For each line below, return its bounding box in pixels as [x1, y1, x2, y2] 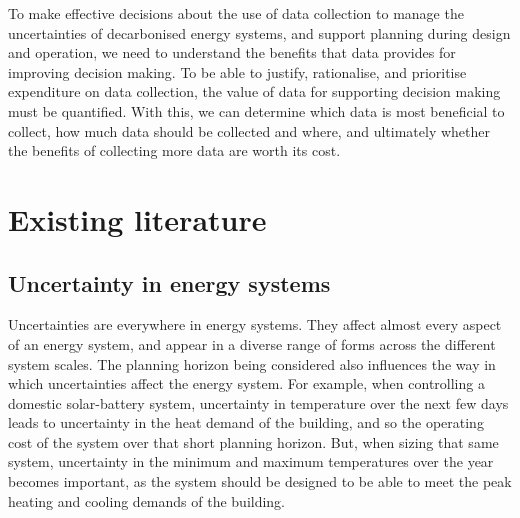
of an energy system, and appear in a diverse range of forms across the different [8, 333, 496, 354]
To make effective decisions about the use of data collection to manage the [8, 3, 464, 23]
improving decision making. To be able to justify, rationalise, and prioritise [8, 61, 467, 82]
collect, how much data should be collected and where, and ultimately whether [8, 120, 490, 141]
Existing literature [8, 198, 267, 239]
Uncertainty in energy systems [8, 267, 331, 298]
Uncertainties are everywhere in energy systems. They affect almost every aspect [8, 314, 502, 335]
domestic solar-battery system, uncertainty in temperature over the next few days [8, 392, 509, 413]
